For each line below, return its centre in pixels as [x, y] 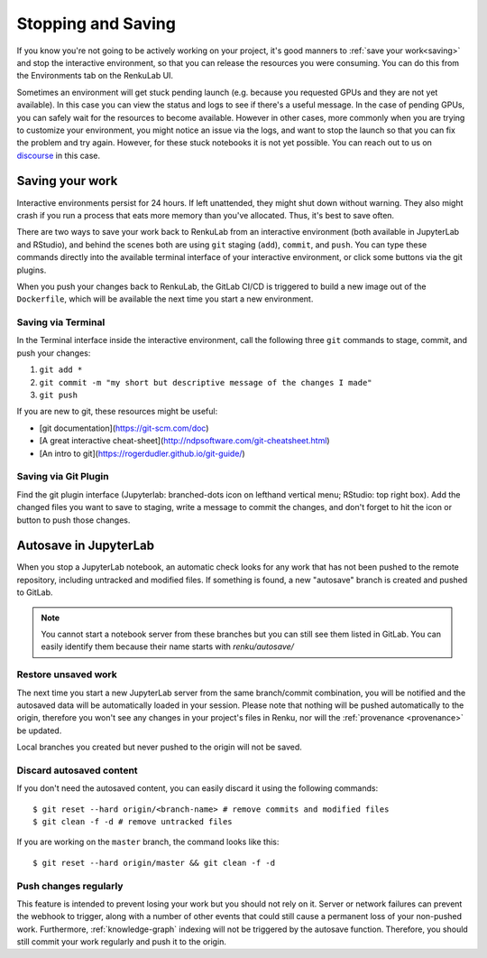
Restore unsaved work [67, 674]
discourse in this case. [59, 155]
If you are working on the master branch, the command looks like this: [148, 842]
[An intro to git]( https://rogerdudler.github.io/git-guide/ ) [142, 453]
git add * [61, 370]
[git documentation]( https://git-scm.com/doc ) [124, 428]
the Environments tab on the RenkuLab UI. [95, 76]
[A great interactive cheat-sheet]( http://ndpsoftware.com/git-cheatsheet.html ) [184, 441]
